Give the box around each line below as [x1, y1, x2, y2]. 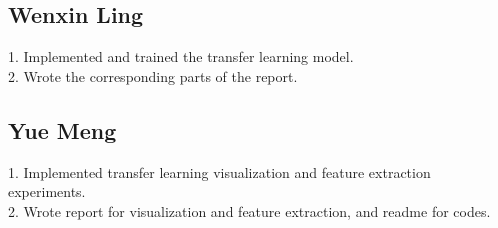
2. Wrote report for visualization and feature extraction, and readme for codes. [8, 200, 491, 221]
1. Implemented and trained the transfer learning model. [8, 46, 354, 67]
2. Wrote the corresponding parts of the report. [8, 65, 298, 86]
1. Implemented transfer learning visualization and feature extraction [8, 161, 431, 182]
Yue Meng [8, 114, 117, 145]
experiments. [8, 181, 86, 202]
